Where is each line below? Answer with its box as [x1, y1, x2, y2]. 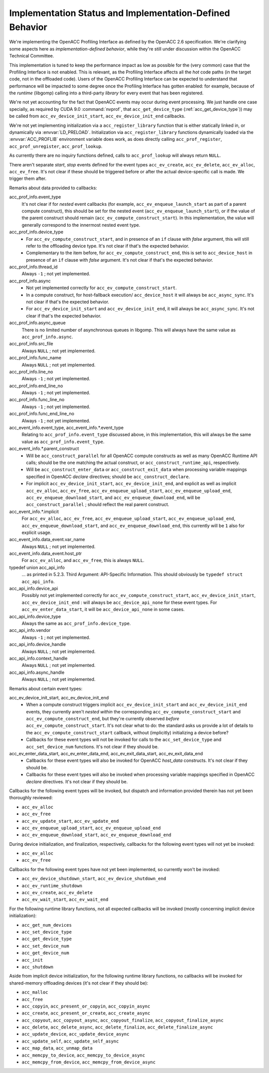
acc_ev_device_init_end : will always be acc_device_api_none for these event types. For [21, 599, 217, 605]
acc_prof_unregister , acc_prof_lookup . [9, 143, 103, 149]
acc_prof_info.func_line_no [9, 397, 65, 403]
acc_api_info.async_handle [9, 669, 65, 675]
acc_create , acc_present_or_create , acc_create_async [21, 1010, 150, 1016]
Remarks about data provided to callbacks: [9, 185, 97, 191]
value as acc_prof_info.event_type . [21, 439, 105, 445]
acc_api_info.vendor [9, 627, 51, 633]
